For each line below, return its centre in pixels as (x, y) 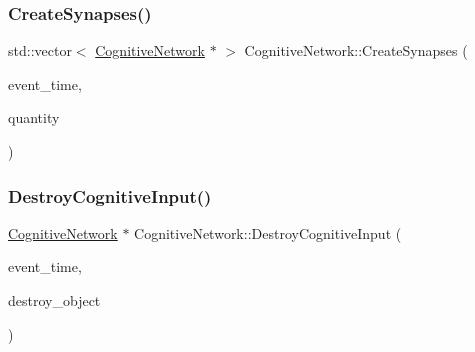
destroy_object (54, 300)
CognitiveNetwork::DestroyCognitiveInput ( (268, 232)
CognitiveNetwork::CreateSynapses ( (356, 50)
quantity (34, 117)
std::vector (40, 50)
